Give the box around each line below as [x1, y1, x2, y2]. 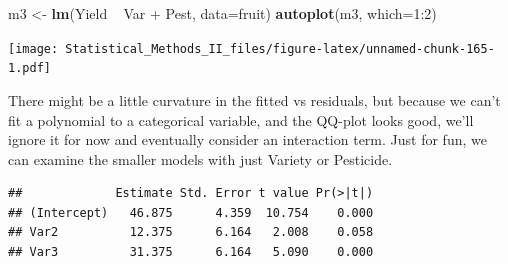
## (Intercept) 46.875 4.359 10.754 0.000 [8, 205, 374, 220]
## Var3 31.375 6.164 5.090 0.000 [8, 245, 374, 260]
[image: [8, 41, 59, 56]
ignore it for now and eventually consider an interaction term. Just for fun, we [8, 129, 487, 150]
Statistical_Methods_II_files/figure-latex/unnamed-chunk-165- [65, 41, 495, 56]
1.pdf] [8, 61, 51, 76]
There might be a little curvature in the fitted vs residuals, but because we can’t [8, 89, 501, 110]
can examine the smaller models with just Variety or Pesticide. [8, 148, 393, 169]
